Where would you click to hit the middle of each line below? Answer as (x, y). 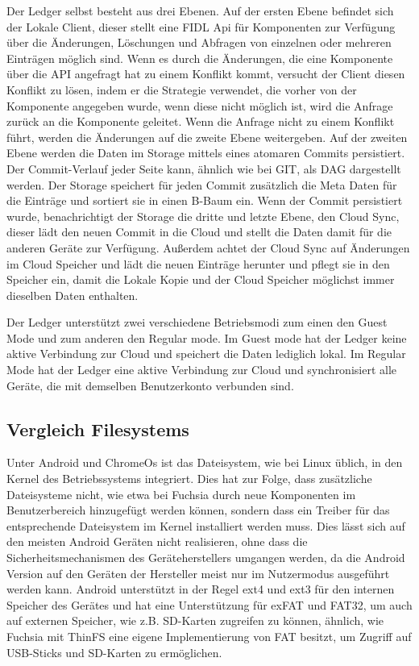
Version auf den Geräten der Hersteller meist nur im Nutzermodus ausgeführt (198, 573)
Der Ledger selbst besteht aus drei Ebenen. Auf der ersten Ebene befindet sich (200, 10)
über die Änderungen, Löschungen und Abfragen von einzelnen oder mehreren (199, 42)
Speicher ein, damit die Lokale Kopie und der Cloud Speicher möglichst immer (201, 279)
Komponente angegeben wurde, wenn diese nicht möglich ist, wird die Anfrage (200, 105)
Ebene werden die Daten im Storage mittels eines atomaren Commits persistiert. (206, 153)
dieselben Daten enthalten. (73, 295)
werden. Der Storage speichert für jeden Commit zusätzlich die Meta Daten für (202, 184)
